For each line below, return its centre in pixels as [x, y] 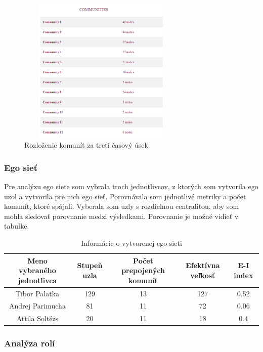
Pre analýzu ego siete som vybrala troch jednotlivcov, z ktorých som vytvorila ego [131, 186]
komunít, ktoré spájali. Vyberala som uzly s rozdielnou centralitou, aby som [122, 206]
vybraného [37, 270]
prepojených [143, 270]
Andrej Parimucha [37, 306]
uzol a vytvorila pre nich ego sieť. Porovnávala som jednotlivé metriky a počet [125, 196]
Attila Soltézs [37, 318]
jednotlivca [37, 280]
